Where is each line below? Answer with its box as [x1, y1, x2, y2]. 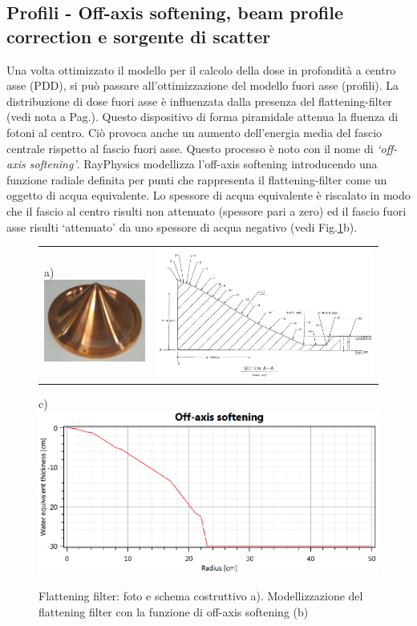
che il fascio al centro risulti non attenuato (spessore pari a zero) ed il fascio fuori [6, 202, 407, 219]
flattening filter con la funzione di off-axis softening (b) [38, 604, 309, 620]
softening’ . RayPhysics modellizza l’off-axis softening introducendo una [29, 155, 378, 172]
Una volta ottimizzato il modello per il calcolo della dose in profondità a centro [6, 61, 396, 78]
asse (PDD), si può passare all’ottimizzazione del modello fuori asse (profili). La [6, 77, 399, 94]
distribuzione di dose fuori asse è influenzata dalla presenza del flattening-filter [6, 92, 392, 109]
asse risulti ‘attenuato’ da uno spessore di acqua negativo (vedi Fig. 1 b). [6, 218, 358, 235]
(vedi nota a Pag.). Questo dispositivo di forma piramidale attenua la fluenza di [6, 108, 399, 125]
